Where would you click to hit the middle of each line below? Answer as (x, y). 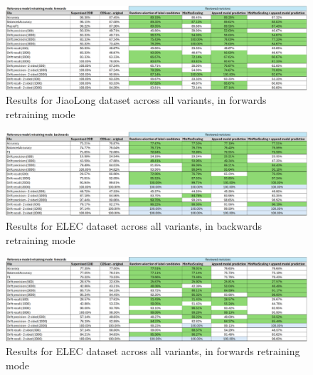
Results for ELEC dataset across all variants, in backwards (134, 226)
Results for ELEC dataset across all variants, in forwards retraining (153, 351)
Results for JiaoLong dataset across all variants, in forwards (136, 100)
